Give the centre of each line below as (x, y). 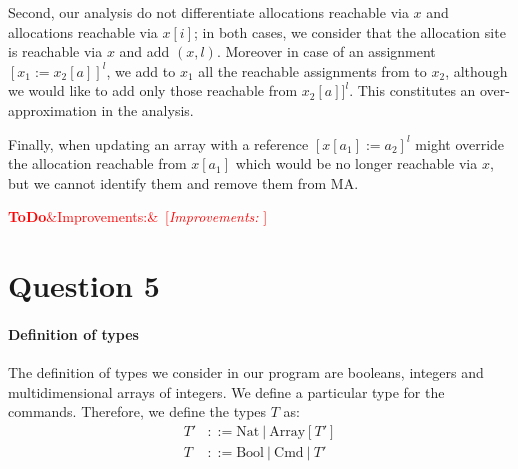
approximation (52, 109)
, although (476, 70)
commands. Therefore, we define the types (137, 411)
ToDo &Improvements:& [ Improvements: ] (138, 216)
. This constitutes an (412, 90)
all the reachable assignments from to (312, 70)
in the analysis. (147, 109)
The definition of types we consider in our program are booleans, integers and (246, 372)
